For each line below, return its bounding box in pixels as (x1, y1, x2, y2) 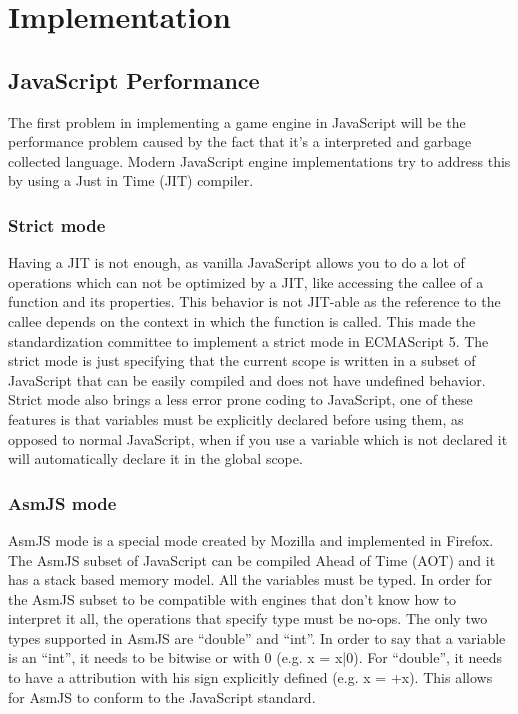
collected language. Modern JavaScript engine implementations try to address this (8, 150, 511, 171)
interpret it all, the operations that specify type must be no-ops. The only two (8, 608, 488, 629)
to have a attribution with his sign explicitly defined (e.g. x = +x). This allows (8, 667, 493, 688)
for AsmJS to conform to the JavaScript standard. (8, 686, 316, 707)
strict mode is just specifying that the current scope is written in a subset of (8, 350, 476, 371)
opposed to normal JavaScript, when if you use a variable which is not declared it (8, 428, 508, 449)
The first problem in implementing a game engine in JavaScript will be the (8, 111, 466, 132)
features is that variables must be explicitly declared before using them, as (8, 408, 464, 429)
